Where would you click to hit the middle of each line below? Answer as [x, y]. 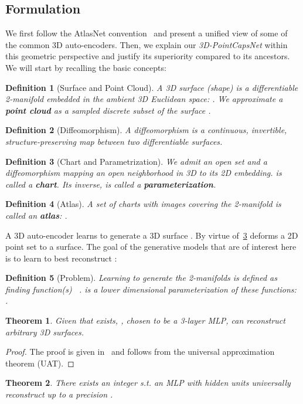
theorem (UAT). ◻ [40, 363]
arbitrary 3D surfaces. [45, 332]
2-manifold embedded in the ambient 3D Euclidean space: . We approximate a [144, 99]
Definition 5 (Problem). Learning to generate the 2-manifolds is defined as [141, 278]
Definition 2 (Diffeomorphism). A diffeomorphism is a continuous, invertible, [146, 130]
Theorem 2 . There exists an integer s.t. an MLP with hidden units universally [148, 383]
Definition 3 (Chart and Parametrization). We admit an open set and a [136, 161]
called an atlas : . [36, 215]
